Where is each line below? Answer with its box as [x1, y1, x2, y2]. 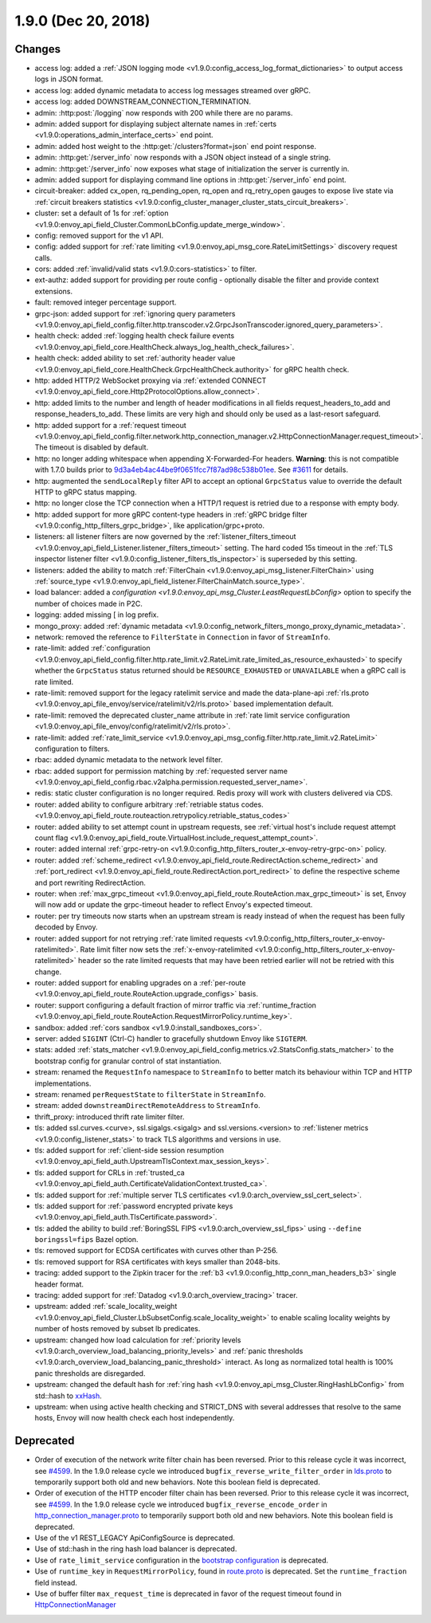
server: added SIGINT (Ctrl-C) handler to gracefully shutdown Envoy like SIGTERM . [34, 1034, 308, 1043]
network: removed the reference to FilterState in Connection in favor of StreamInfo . [34, 632, 331, 642]
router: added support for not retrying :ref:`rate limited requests [34, 933, 243, 943]
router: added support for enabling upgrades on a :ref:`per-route [34, 978, 246, 988]
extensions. [34, 286, 73, 296]
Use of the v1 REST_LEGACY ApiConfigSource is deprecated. [34, 1533, 235, 1542]
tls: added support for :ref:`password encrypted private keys [34, 1201, 233, 1211]
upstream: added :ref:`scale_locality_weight [34, 1302, 178, 1311]
